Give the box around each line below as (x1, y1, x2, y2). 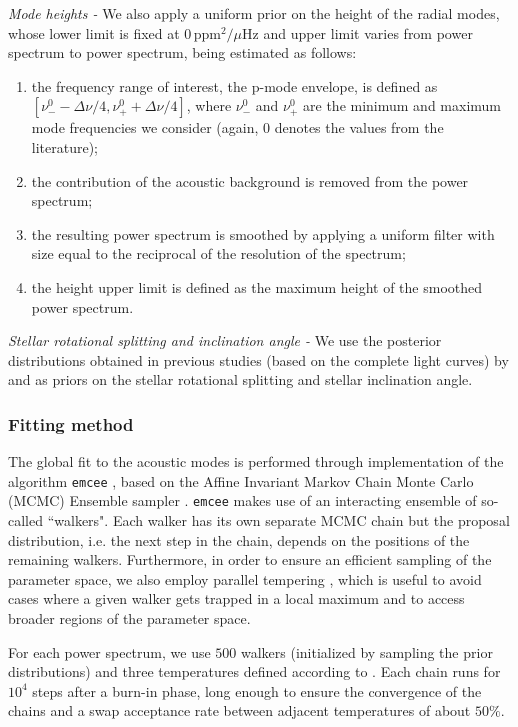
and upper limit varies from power (263, 22, 473, 43)
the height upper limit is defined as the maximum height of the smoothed (31, 276, 483, 297)
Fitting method (8, 411, 134, 436)
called (8, 510, 43, 531)
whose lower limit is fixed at (8, 22, 180, 43)
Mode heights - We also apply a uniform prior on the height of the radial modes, (8, 3, 500, 23)
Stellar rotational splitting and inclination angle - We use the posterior (8, 330, 442, 351)
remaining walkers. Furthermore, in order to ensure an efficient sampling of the (8, 549, 492, 570)
